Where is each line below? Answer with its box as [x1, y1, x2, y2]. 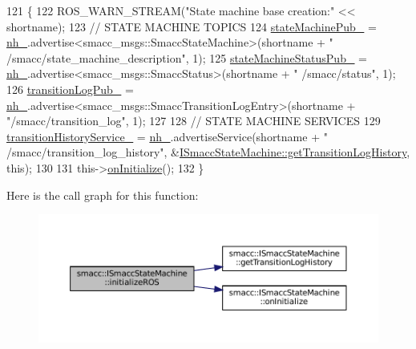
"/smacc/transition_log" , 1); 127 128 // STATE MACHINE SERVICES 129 [6, 112, 381, 129]
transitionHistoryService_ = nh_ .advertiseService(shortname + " [6, 128, 328, 144]
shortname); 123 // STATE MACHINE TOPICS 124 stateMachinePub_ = [6, 18, 377, 34]
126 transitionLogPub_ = [6, 80, 134, 97]
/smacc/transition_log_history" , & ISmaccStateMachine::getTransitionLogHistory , [6, 144, 410, 160]
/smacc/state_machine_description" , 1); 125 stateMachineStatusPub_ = [6, 49, 367, 66]
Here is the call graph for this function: [6, 186, 199, 203]
